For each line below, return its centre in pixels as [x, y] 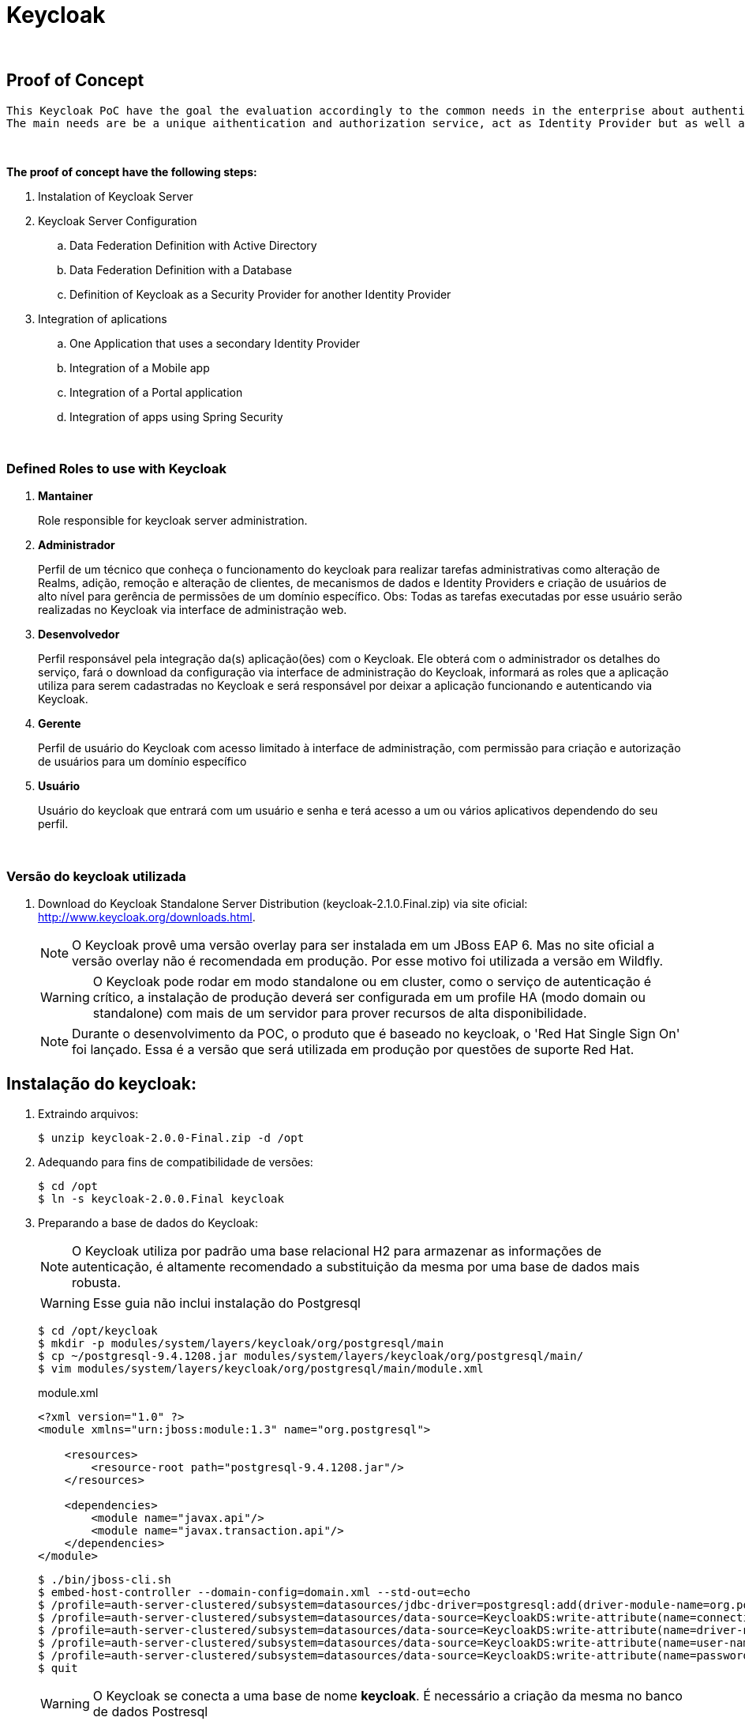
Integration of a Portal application [156, 392]
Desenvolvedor [79, 635]
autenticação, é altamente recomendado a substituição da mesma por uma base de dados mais [356, 1266]
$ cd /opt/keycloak [98, 1330]
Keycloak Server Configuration [118, 220]
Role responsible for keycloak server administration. [173, 521]
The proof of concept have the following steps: [132, 171]
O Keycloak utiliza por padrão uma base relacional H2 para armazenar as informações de [337, 1250]
